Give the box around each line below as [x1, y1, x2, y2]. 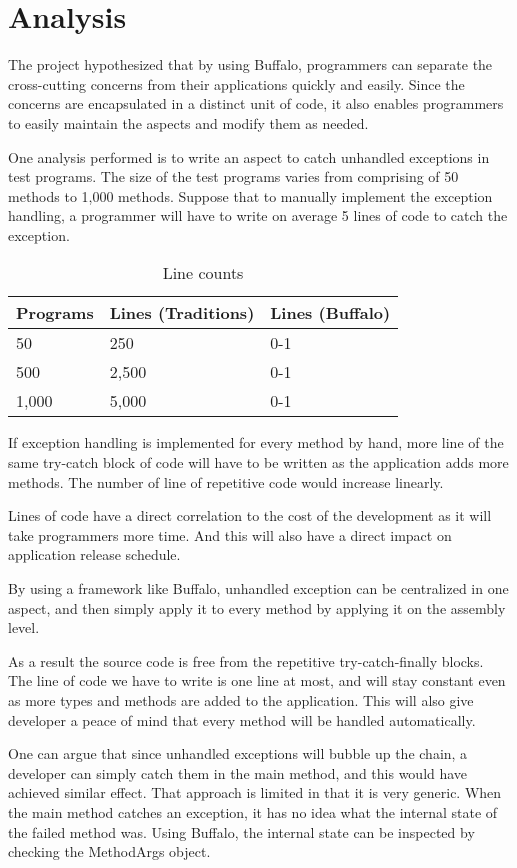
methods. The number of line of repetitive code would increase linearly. [8, 471, 444, 492]
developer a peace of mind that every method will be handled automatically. [8, 709, 476, 730]
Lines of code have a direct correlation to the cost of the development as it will [8, 505, 492, 526]
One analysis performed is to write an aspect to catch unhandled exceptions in [8, 146, 490, 167]
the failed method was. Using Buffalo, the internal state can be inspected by [8, 821, 475, 842]
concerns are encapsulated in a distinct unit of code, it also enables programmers [8, 93, 504, 114]
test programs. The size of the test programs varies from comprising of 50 [8, 166, 459, 187]
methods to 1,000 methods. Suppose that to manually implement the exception [8, 185, 493, 206]
